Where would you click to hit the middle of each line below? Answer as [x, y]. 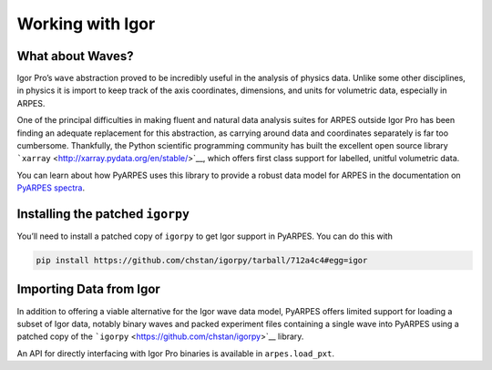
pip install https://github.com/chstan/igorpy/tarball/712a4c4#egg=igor [202, 261]
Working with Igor [86, 24]
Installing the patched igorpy [103, 214]
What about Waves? [75, 56]
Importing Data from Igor [89, 289]
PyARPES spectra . [51, 188]
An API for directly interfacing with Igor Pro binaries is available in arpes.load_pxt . [175, 353]
